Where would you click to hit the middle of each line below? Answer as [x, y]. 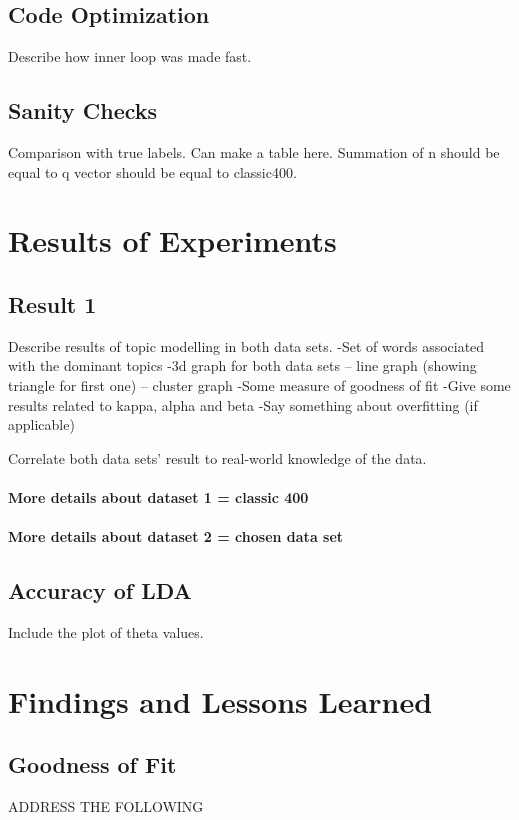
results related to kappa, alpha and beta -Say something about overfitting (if [243, 404]
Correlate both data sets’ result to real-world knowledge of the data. [217, 457]
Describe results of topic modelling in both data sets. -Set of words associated [246, 345]
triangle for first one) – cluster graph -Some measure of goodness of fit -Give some [259, 384]
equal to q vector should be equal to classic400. [152, 171]
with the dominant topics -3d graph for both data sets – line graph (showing [242, 365]
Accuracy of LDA [100, 590]
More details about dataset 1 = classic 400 [158, 496]
